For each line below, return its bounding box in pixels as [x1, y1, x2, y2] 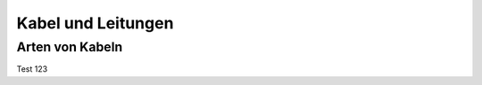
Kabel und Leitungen [16, 13, 174, 33]
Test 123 [16, 64, 48, 74]
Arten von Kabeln [16, 39, 123, 55]
